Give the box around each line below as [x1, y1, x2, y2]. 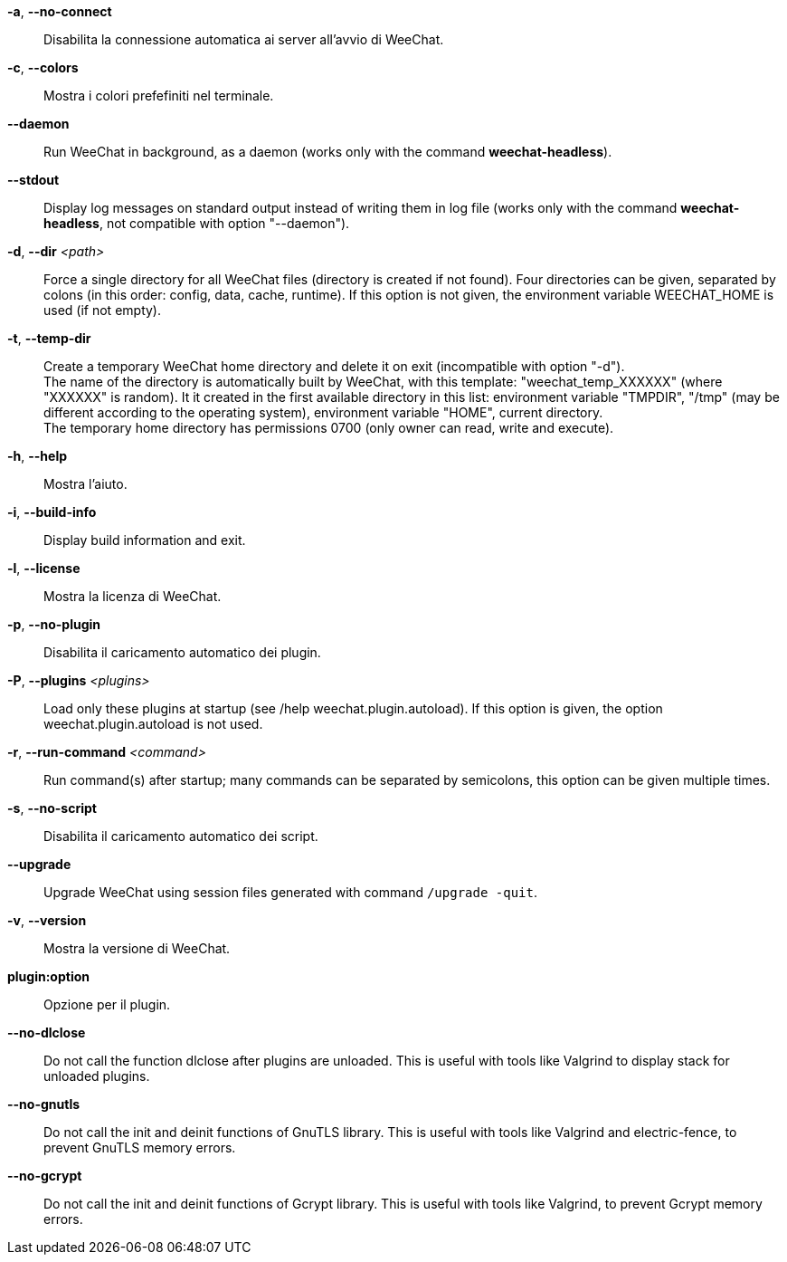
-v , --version [7, 913, 87, 928]
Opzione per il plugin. [43, 997, 171, 1012]
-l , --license [7, 560, 81, 576]
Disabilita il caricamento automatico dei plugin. [43, 645, 321, 660]
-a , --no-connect [7, 4, 112, 19]
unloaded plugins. [43, 1068, 150, 1084]
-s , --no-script [7, 800, 97, 816]
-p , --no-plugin [7, 617, 100, 632]
